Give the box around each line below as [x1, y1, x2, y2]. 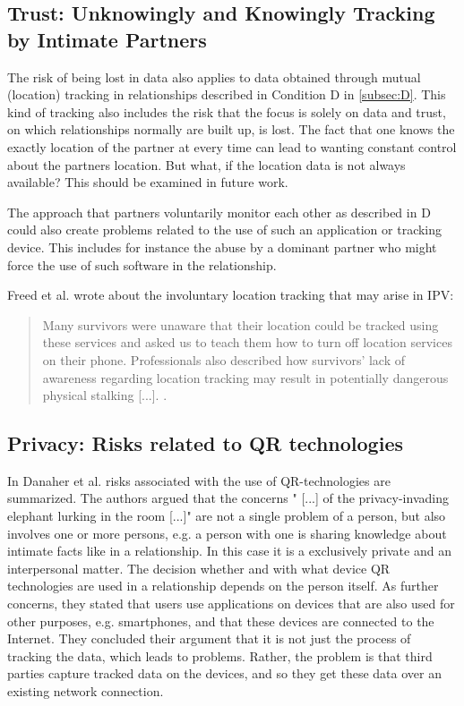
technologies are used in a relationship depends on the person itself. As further [7, 576, 439, 595]
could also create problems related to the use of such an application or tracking [7, 220, 443, 239]
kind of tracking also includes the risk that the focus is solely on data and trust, [7, 102, 446, 121]
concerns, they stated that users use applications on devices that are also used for [7, 594, 455, 613]
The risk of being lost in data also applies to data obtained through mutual [7, 67, 421, 86]
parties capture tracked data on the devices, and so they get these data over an [7, 664, 442, 683]
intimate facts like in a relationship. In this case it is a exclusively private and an [7, 541, 451, 560]
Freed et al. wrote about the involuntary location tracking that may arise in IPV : [7, 285, 454, 304]
